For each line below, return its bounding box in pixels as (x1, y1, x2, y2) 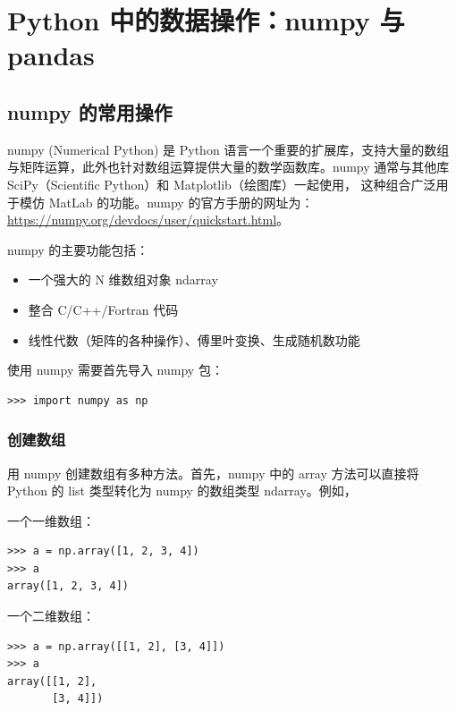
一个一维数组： (7, 511, 95, 529)
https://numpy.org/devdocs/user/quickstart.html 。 (7, 210, 290, 229)
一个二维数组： (7, 606, 95, 625)
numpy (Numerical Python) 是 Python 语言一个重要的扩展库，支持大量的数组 (7, 140, 450, 158)
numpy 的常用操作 (7, 97, 173, 125)
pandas (7, 37, 95, 73)
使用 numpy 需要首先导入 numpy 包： (7, 360, 224, 379)
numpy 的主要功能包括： (7, 240, 149, 258)
